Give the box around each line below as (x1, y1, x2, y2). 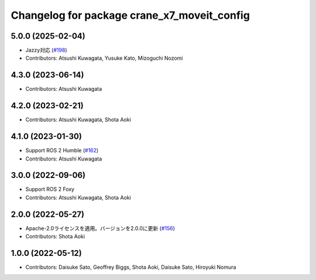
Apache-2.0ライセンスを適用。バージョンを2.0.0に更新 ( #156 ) (25, 224, 176, 231)
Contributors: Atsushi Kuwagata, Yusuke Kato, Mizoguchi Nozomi (25, 54, 183, 62)
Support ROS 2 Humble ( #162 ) (25, 147, 99, 154)
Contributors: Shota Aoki (25, 233, 85, 240)
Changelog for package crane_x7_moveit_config (11, 9, 250, 22)
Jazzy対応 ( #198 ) (25, 47, 67, 54)
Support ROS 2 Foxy (25, 186, 75, 193)
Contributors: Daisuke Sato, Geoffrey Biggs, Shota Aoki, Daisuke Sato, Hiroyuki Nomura (25, 264, 236, 271)
